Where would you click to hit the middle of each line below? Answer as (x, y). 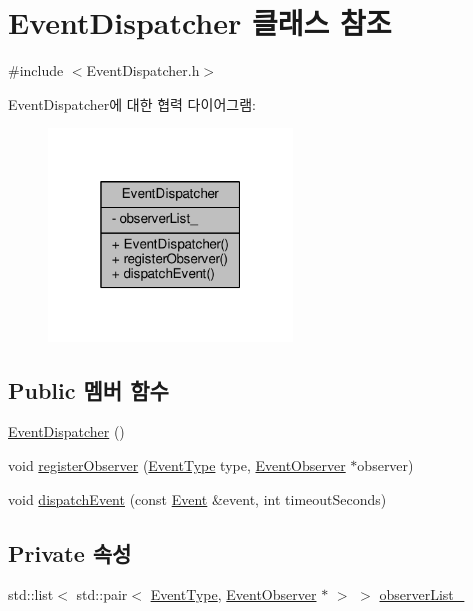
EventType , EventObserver (233, 594)
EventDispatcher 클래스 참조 (200, 22)
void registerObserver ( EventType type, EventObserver (177, 465)
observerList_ (422, 594)
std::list (31, 594)
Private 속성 (70, 552)
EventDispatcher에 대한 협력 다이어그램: (132, 103)
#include (36, 70)
